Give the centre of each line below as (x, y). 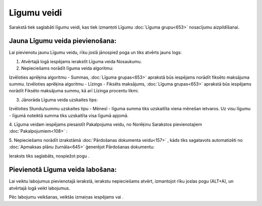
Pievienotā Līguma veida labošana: (63, 170)
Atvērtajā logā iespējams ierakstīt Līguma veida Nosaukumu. (82, 61)
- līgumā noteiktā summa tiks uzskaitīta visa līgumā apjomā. (69, 115)
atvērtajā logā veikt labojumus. (40, 188)
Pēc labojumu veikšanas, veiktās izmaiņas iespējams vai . (66, 197)
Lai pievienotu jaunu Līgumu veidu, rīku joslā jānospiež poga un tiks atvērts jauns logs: (95, 52)
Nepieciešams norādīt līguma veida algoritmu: (67, 69)
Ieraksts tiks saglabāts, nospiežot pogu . (49, 156)
